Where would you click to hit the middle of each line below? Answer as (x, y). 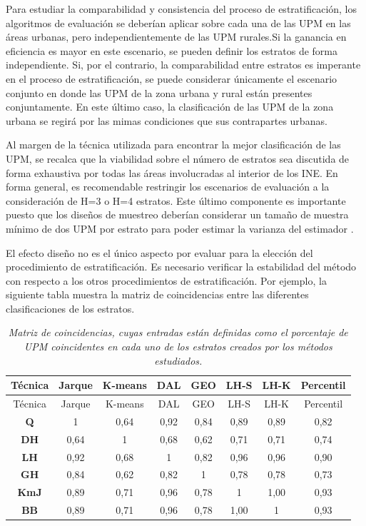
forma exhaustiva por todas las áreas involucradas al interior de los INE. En (172, 172)
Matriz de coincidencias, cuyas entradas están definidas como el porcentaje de (178, 332)
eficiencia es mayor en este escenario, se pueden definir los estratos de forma (172, 50)
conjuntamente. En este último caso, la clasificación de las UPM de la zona (170, 107)
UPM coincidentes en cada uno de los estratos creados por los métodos (178, 347)
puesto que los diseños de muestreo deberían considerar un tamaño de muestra (177, 214)
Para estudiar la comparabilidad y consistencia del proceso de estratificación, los (182, 9)
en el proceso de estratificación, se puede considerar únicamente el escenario (172, 78)
